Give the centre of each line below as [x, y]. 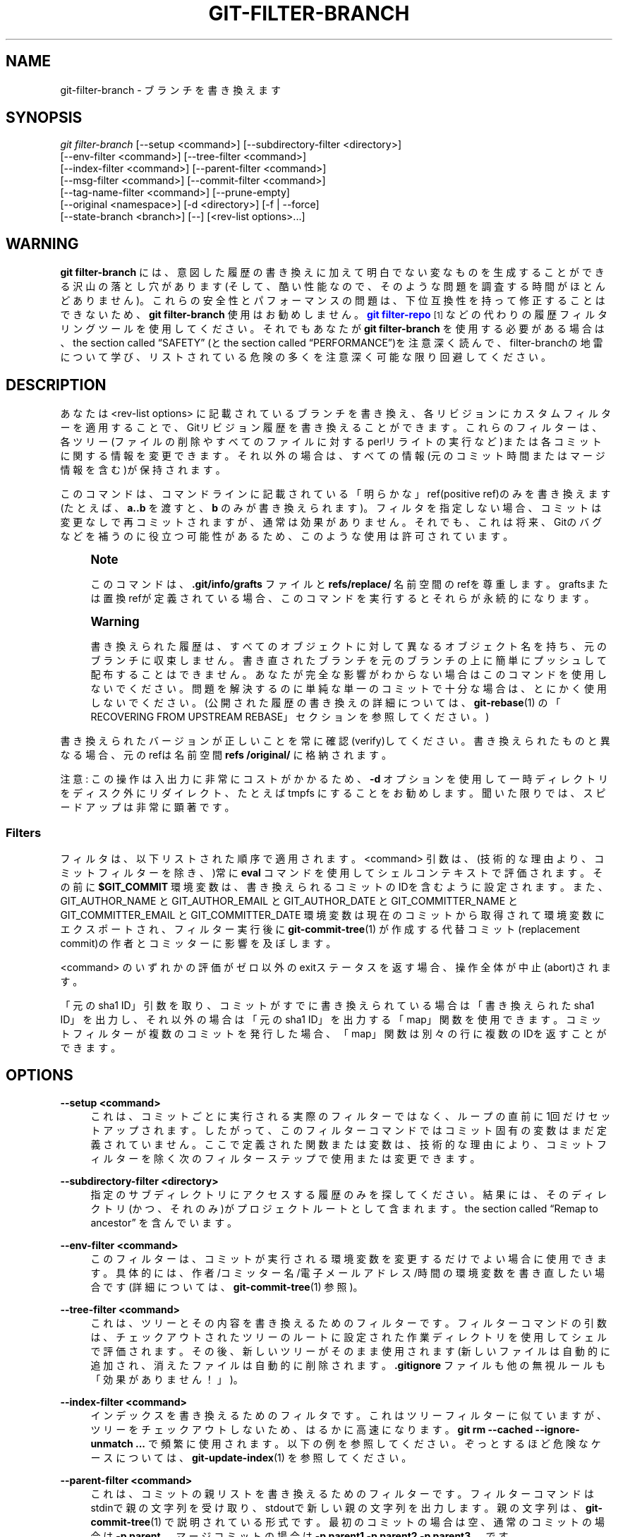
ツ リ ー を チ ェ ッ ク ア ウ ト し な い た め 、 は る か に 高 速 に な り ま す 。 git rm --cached [312, 1429]
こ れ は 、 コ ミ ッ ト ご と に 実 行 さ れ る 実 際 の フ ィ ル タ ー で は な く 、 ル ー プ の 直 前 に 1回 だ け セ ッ [351, 1116]
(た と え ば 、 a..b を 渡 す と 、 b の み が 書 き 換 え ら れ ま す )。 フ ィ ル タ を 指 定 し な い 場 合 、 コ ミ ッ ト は [331, 508]
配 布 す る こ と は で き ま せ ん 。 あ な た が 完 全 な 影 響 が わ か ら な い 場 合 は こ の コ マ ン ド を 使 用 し [349, 675]
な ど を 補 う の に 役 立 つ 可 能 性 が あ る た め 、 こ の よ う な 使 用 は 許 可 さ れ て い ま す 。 [287, 536]
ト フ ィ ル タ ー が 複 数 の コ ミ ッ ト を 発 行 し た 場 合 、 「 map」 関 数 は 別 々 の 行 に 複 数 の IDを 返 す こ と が [333, 1033]
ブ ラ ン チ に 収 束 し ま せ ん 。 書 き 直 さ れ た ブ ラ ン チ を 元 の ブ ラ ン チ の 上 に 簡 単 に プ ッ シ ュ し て [349, 661]
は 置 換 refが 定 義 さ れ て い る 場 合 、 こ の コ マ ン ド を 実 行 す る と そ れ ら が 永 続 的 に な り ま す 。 [343, 598]
